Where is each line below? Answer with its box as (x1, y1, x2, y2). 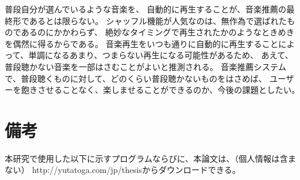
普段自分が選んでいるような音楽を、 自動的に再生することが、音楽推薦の (5, 3, 286, 15)
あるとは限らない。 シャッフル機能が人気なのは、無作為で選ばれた (29, 14, 287, 26)
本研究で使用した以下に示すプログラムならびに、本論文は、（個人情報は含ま (5, 152, 296, 164)
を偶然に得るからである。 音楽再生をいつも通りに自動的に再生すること (5, 37, 279, 49)
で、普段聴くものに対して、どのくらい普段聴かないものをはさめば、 (5, 72, 267, 84)
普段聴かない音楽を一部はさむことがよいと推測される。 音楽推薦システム (5, 60, 286, 72)
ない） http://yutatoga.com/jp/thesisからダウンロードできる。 (5, 164, 241, 176)
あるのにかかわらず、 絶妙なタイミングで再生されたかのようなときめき (21, 26, 295, 38)
